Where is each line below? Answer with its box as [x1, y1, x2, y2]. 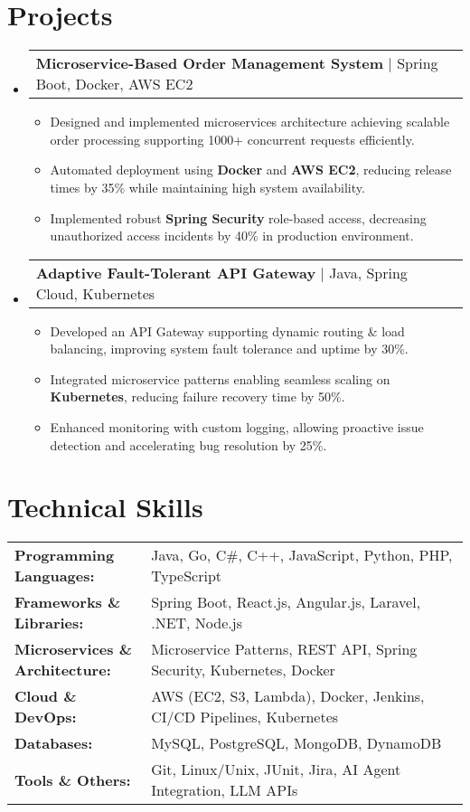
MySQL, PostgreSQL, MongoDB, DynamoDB [151, 732, 442, 754]
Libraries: [14, 612, 84, 634]
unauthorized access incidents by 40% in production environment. [50, 226, 414, 245]
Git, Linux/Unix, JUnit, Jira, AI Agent [151, 759, 401, 780]
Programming [14, 544, 115, 566]
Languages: [14, 565, 95, 587]
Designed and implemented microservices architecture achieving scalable [50, 112, 450, 131]
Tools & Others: [14, 769, 131, 790]
